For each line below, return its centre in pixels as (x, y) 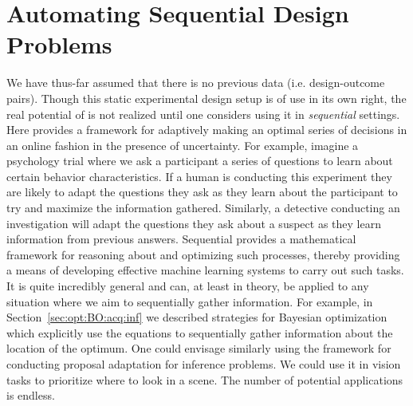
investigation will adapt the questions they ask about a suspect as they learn (194, 223)
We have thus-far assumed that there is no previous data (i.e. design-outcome (196, 83)
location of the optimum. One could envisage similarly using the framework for (199, 348)
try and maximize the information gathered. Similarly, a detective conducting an (203, 208)
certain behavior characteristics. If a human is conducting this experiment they (199, 176)
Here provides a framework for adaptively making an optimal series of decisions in (207, 130)
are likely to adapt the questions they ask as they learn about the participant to (202, 192)
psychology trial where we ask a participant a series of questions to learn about (200, 161)
